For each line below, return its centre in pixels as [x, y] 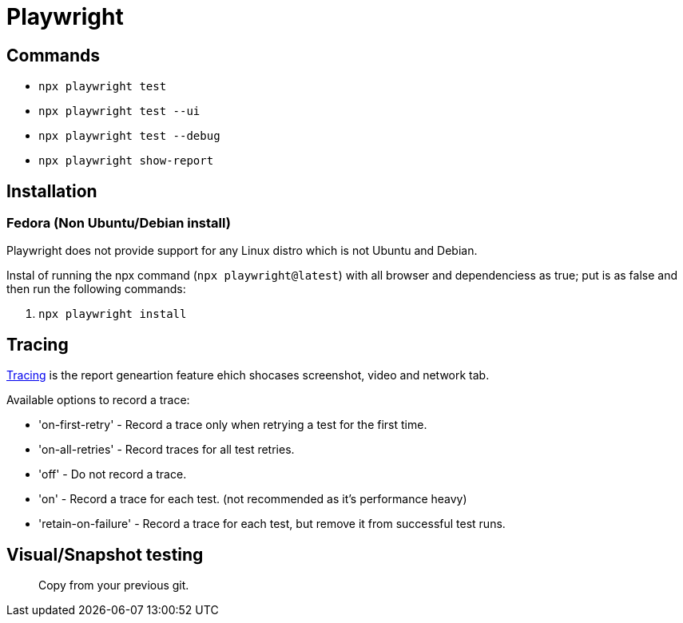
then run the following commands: [96, 289]
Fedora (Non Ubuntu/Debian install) [119, 223]
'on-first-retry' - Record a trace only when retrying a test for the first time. [233, 425]
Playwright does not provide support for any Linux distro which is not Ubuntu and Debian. [242, 251]
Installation [52, 191]
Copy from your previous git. [114, 585]
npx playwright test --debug [129, 136]
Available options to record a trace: [98, 400]
